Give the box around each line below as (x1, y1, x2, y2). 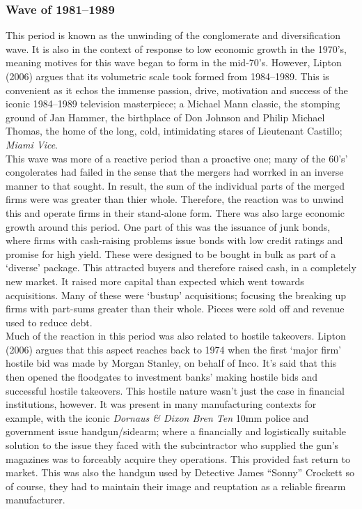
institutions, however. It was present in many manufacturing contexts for (6, 397, 317, 411)
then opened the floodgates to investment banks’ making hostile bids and (6, 370, 318, 384)
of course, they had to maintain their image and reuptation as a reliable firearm (6, 478, 346, 493)
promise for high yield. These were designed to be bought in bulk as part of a (6, 246, 336, 261)
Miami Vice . (6, 137, 58, 151)
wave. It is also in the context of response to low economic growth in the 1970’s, (6, 41, 347, 56)
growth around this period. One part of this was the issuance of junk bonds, (6, 219, 331, 234)
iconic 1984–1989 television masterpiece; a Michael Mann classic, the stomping (6, 96, 340, 111)
